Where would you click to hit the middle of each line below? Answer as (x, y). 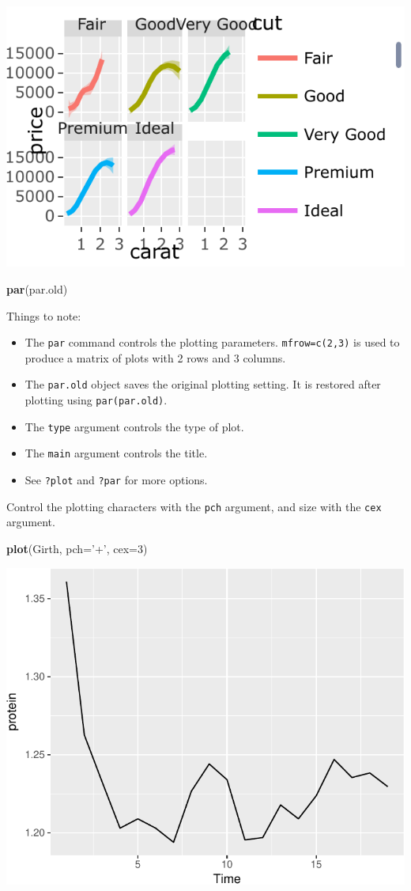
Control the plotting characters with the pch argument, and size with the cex (194, 506)
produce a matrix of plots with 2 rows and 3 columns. (155, 357)
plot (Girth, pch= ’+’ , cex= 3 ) (77, 548)
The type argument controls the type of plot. (134, 426)
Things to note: (44, 315)
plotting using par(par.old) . (96, 400)
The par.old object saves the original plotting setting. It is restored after (203, 384)
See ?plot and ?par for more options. (116, 480)
